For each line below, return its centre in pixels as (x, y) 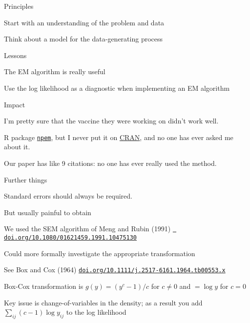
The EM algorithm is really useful (55, 71)
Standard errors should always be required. (68, 196)
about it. (17, 147)
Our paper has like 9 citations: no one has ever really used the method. (110, 163)
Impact (15, 104)
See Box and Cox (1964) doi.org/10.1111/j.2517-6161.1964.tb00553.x (115, 270)
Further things (26, 179)
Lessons (15, 55)
